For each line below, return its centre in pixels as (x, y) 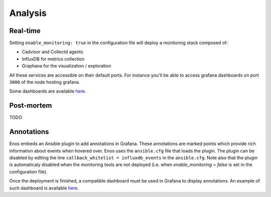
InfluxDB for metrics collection (53, 59)
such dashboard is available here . (44, 188)
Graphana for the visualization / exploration (66, 66)
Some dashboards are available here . (48, 91)
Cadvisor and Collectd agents (52, 52)
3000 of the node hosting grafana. (45, 82)
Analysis (28, 13)
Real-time (25, 31)
